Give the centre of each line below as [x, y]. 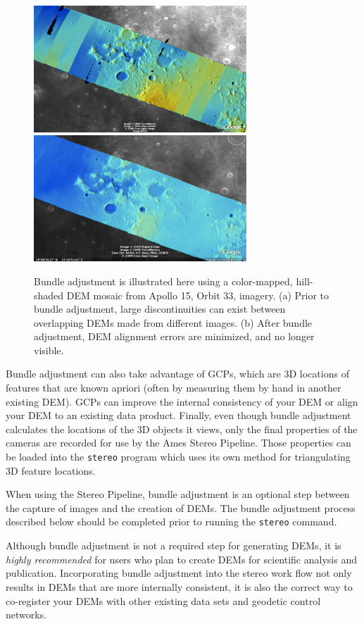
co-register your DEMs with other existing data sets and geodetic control [163, 600]
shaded [49, 295]
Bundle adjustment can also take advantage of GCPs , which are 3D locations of [177, 374]
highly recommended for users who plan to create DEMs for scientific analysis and [181, 559]
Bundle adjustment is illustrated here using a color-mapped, [163, 281]
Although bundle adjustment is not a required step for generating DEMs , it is [174, 545]
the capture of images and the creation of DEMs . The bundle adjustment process [181, 507]
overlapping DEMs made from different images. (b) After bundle [173, 322]
